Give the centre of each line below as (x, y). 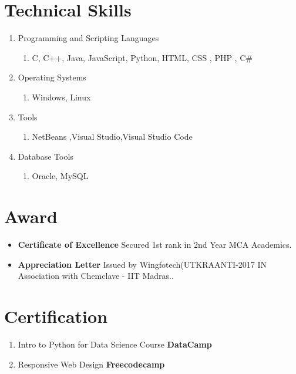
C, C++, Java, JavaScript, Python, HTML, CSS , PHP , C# (142, 57)
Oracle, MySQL (60, 176)
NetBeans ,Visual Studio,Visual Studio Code (112, 137)
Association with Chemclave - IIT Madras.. (96, 276)
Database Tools (46, 156)
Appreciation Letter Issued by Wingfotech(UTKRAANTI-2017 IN (142, 264)
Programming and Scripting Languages (88, 38)
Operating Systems (52, 77)
